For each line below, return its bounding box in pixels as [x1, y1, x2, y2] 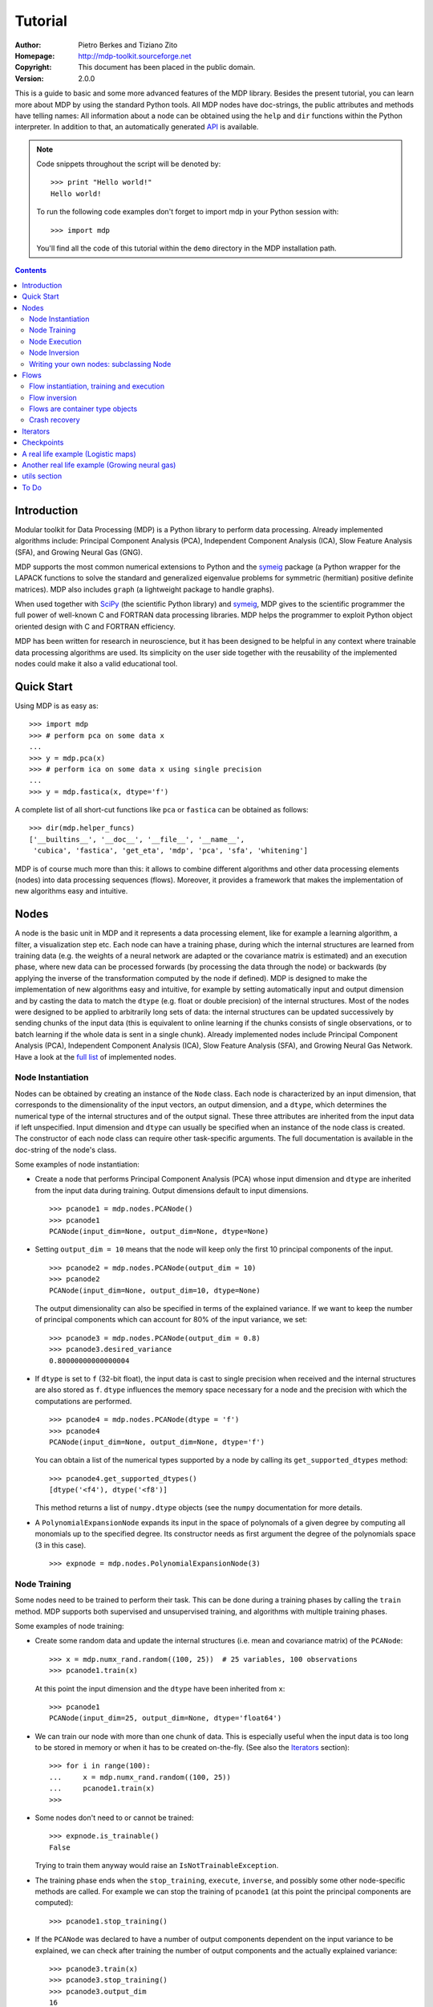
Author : [14, 40, 42, 50]
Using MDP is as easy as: [14, 701, 99, 710]
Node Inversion [29, 348, 79, 357]
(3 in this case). [34, 1540, 87, 1549]
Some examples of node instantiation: [14, 1160, 140, 1170]
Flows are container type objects [29, 404, 138, 413]
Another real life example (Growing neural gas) [22, 460, 176, 470]
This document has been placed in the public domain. [78, 63, 256, 72]
